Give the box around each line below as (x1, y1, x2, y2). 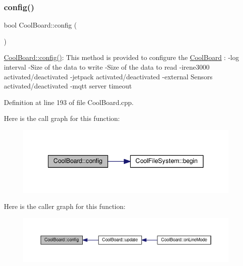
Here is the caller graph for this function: (4, 201, 126, 211)
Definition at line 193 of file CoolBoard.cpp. (4, 97, 134, 107)
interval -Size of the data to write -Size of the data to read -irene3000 (4, 62, 210, 72)
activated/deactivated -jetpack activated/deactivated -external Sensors (4, 71, 213, 81)
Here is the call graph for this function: (4, 113, 120, 123)
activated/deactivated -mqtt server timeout (4, 81, 132, 91)
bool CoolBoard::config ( (4, 20, 77, 30)
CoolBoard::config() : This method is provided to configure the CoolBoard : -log (4, 52, 239, 62)
